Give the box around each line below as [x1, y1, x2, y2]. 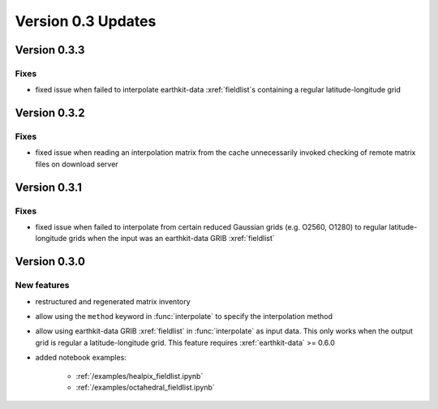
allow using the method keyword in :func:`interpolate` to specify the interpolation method [35, 311, 333, 321]
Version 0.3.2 [15, 106, 85, 120]
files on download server [35, 159, 118, 169]
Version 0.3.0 [15, 255, 85, 269]
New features [15, 280, 70, 291]
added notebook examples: [35, 353, 127, 363]
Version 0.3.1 [15, 180, 83, 194]
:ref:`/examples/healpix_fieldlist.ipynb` [75, 371, 204, 381]
